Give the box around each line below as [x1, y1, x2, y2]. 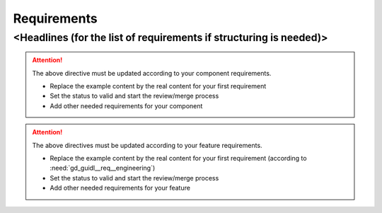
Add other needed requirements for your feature [50, 184, 191, 192]
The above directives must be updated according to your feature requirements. [32, 141, 262, 149]
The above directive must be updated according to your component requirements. [32, 69, 272, 77]
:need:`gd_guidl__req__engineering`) [50, 163, 156, 173]
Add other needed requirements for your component [50, 101, 203, 110]
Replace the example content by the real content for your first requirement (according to [50, 154, 307, 162]
